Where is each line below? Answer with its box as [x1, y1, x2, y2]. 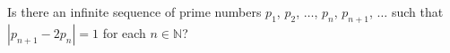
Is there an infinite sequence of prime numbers [7, 3, 262, 20]
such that [391, 3, 444, 20]
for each [102, 23, 146, 42]
